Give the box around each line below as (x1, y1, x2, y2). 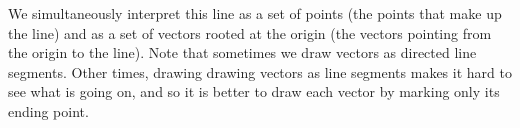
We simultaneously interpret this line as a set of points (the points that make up (8, 3, 502, 23)
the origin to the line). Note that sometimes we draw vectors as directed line (8, 42, 477, 63)
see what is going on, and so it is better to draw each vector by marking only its (8, 81, 500, 102)
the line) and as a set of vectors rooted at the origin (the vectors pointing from (8, 22, 492, 43)
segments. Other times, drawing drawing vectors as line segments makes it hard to (8, 61, 512, 82)
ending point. (8, 100, 89, 121)
